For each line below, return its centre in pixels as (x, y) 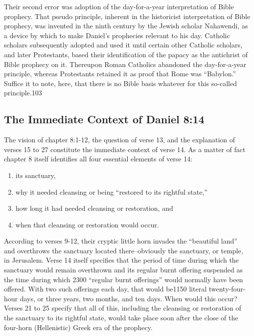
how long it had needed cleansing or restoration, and (94, 208)
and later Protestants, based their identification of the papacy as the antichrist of (126, 54)
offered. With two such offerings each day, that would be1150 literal (105, 289)
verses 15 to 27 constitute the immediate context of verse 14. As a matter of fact (125, 149)
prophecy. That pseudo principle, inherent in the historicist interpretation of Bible (127, 16)
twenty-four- (227, 289)
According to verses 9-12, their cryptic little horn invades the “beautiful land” (121, 241)
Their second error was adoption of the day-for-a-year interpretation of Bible (119, 6)
